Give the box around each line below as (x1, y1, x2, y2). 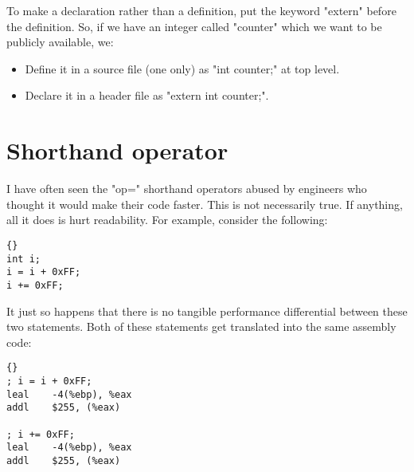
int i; (6, 253, 41, 265)
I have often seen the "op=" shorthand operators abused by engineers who (6, 180, 367, 197)
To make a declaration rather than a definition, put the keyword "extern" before (6, 2, 396, 18)
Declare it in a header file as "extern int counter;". (25, 87, 269, 104)
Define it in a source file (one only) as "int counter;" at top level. (25, 60, 340, 77)
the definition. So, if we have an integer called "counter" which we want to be (6, 18, 382, 34)
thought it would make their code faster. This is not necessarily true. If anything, (6, 195, 403, 212)
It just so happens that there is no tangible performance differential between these (6, 302, 408, 319)
